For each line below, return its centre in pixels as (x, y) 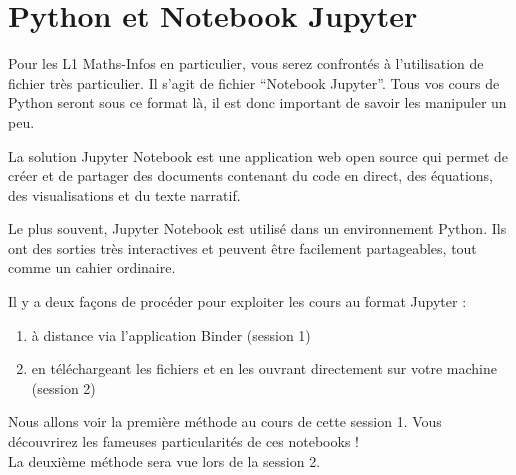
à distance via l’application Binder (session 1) (171, 334)
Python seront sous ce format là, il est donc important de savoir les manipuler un (257, 102)
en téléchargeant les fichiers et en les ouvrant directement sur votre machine (264, 368)
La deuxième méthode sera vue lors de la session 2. (164, 460)
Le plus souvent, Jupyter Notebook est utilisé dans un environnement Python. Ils (257, 228)
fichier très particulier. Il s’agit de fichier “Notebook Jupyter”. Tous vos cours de (254, 82)
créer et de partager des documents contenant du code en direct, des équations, (251, 175)
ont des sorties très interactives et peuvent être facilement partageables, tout (242, 247)
